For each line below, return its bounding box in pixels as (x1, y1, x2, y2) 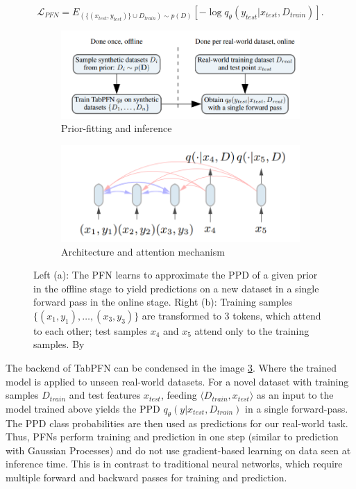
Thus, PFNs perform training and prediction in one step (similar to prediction (6, 429, 339, 444)
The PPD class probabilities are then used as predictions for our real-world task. (6, 415, 348, 430)
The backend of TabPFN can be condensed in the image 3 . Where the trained (6, 360, 337, 375)
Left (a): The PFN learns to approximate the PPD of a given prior (33, 267, 318, 282)
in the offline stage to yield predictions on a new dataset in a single (33, 281, 319, 295)
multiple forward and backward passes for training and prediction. (6, 470, 287, 485)
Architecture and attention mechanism (61, 244, 225, 258)
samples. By (33, 337, 85, 351)
